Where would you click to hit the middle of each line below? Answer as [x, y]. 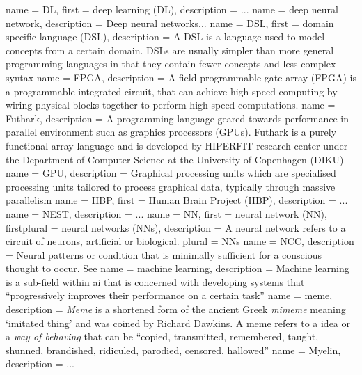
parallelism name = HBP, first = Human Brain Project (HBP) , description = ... [177, 200]
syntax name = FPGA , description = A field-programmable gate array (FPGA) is [181, 77]
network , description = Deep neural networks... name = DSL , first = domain [170, 23]
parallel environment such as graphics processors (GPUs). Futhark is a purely [171, 132]
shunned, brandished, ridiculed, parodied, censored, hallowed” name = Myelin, [173, 350]
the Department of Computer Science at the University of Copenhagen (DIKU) [175, 159]
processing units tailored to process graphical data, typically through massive [171, 186]
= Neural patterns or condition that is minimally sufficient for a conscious [164, 254]
